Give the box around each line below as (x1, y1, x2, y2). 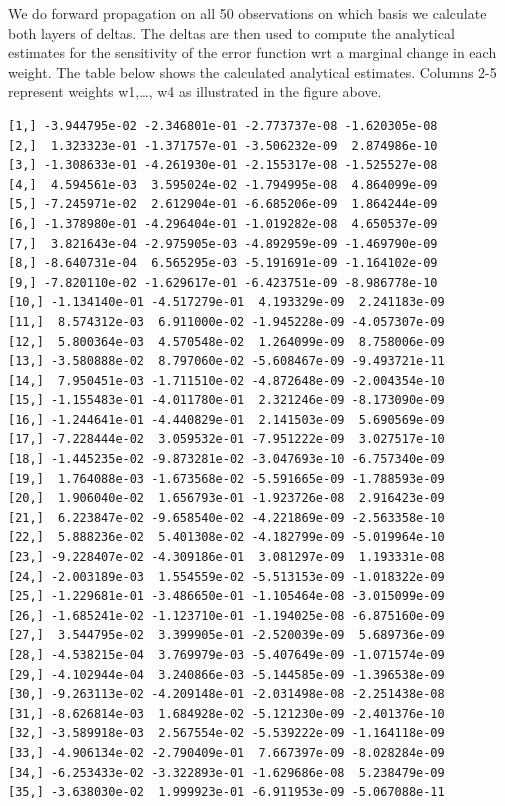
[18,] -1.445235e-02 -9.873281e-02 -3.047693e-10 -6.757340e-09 (8, 452, 445, 467)
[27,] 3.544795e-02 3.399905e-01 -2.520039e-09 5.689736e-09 (8, 628, 445, 643)
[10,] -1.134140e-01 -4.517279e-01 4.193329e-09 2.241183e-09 (8, 295, 445, 310)
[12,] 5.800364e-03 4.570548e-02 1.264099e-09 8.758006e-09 (8, 334, 445, 349)
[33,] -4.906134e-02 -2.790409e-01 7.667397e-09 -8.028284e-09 (8, 745, 445, 760)
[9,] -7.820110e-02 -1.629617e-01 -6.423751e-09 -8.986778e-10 (8, 275, 438, 290)
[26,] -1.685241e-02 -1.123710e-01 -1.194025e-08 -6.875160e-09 (8, 608, 445, 623)
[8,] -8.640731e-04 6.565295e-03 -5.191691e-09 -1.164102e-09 (8, 256, 438, 271)
